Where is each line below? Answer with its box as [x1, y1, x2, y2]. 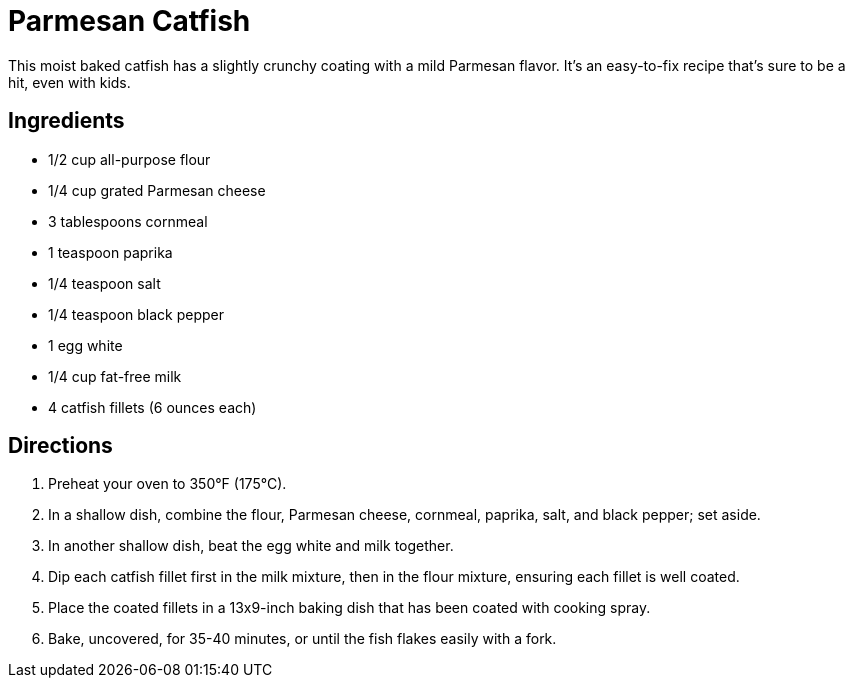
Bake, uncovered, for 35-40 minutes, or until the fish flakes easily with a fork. [48, 630, 557, 648]
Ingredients [8, 108, 125, 134]
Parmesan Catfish [8, 4, 251, 38]
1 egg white [48, 336, 123, 354]
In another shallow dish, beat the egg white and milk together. [48, 537, 454, 555]
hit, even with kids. [8, 73, 131, 91]
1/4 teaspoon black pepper [48, 305, 225, 323]
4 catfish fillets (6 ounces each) [48, 398, 257, 416]
